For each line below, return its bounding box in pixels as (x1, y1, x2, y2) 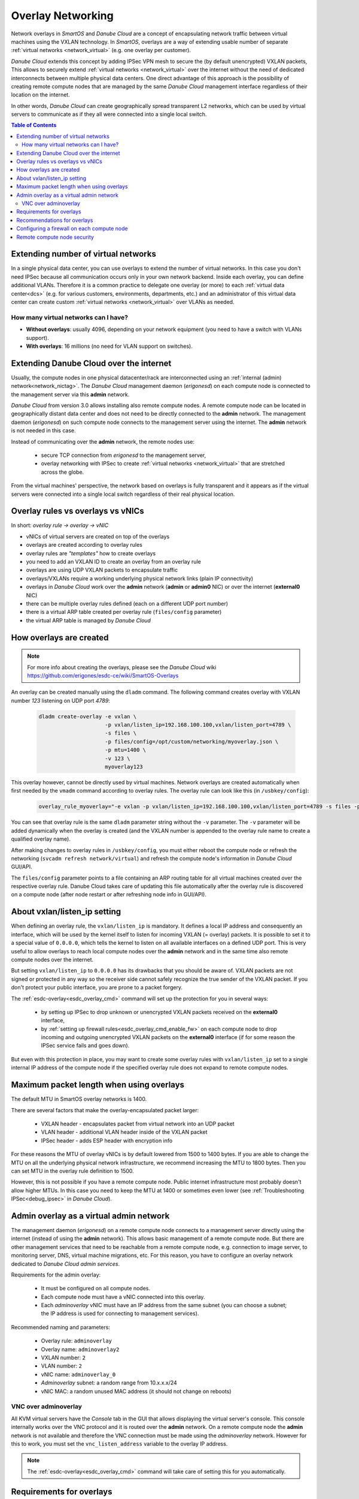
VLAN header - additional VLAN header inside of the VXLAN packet (41, 1128, 208, 1136)
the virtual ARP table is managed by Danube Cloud (26, 616, 151, 624)
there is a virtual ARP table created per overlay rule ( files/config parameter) (26, 609, 222, 616)
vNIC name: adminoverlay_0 (41, 1371, 116, 1378)
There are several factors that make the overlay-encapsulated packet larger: (11, 1106, 199, 1113)
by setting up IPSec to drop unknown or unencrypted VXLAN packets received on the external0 (41, 1008, 278, 1016)
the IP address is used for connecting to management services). (41, 1310, 199, 1317)
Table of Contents (11, 122, 57, 129)
